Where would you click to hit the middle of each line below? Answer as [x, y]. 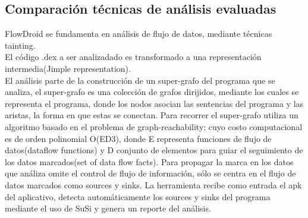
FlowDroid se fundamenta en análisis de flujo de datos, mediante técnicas [139, 34]
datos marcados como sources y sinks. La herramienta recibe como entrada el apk [153, 184]
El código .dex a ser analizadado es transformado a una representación [133, 57]
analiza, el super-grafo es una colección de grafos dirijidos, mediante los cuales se [152, 92]
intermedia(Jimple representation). [68, 68]
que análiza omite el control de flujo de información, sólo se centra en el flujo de [150, 173]
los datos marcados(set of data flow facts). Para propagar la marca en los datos [149, 161]
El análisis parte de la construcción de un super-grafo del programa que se [140, 80]
